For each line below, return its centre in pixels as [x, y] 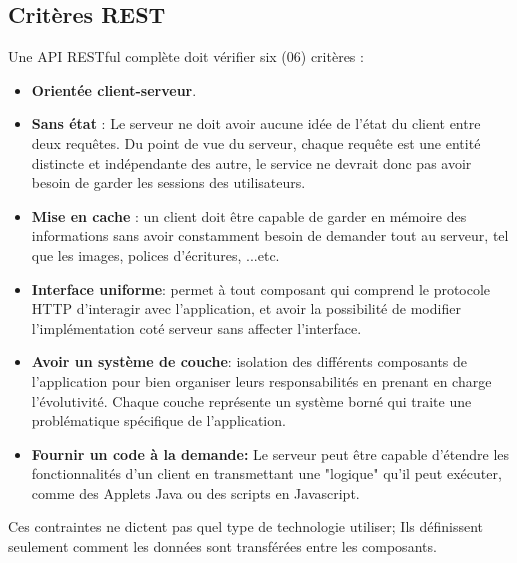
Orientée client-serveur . [114, 89]
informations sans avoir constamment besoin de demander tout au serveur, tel [270, 235]
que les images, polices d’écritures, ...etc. [155, 254]
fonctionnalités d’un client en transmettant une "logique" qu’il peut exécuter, [266, 473]
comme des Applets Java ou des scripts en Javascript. [195, 492]
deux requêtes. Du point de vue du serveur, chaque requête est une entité [256, 142]
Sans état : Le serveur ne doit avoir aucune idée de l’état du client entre [256, 123]
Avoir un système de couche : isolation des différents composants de [249, 361]
